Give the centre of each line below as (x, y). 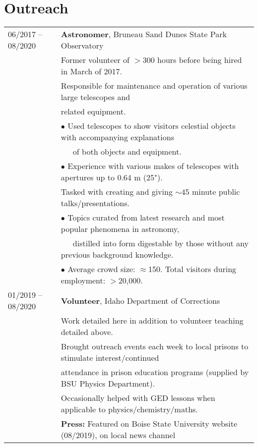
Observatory (82, 46)
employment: (83, 280)
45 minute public (211, 192)
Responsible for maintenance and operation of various (154, 86)
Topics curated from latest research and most (146, 218)
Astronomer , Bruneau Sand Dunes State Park (144, 34)
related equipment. (93, 112)
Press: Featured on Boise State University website (149, 424)
